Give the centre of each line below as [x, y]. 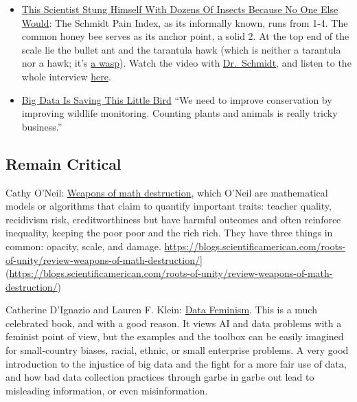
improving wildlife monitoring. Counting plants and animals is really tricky [180, 113]
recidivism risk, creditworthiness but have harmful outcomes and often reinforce [173, 219]
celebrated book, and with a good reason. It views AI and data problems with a [174, 323]
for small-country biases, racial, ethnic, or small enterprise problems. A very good [177, 350]
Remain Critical [64, 163]
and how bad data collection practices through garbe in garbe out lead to [160, 377]
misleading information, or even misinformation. [107, 390]
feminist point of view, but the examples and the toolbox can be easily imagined [175, 336]
